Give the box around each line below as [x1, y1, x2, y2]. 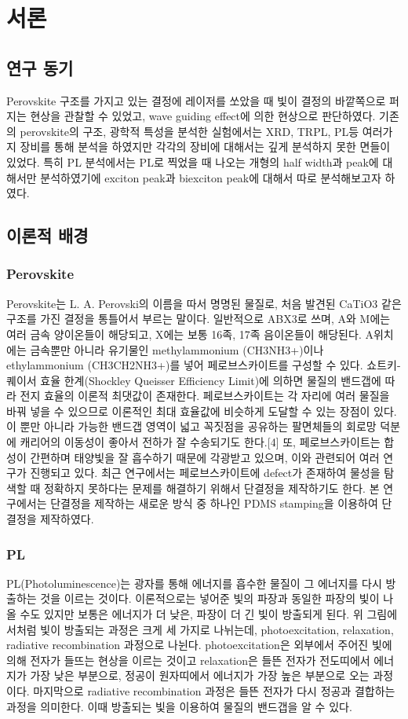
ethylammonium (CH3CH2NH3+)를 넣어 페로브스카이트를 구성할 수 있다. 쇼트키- [6, 357, 401, 373]
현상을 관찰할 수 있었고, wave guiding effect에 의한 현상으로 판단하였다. [30, 108, 376, 124]
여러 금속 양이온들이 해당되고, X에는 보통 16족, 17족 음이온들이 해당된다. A [6, 325, 373, 342]
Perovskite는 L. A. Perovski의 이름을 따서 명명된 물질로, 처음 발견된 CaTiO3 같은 [6, 295, 402, 311]
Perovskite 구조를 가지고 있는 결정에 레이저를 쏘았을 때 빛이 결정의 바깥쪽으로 [6, 92, 386, 108]
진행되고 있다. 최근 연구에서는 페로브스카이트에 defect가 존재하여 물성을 [30, 464, 381, 481]
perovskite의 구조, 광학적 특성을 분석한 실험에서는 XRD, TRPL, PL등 [20, 123, 359, 139]
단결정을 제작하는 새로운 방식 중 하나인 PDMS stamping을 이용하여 [50, 495, 378, 512]
